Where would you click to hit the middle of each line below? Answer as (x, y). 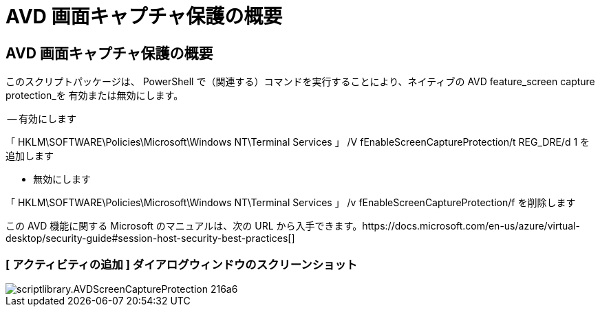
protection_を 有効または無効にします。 (95, 96)
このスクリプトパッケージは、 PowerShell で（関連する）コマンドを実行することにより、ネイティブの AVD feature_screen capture (300, 82)
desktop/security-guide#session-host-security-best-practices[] (150, 238)
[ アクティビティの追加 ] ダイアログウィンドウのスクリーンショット (182, 264)
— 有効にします (42, 119)
